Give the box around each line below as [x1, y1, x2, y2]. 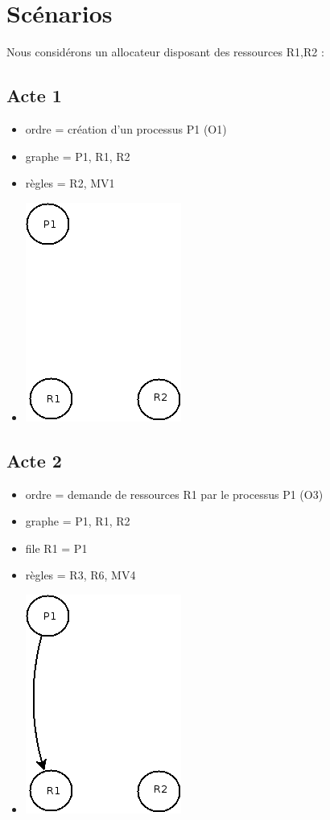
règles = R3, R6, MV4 [25, 567, 136, 583]
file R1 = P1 [25, 539, 88, 556]
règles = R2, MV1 [25, 175, 115, 192]
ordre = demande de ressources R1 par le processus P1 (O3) [25, 485, 324, 502]
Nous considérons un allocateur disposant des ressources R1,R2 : [6, 43, 324, 60]
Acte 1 [6, 83, 62, 108]
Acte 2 [6, 447, 62, 472]
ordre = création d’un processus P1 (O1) [25, 120, 227, 137]
